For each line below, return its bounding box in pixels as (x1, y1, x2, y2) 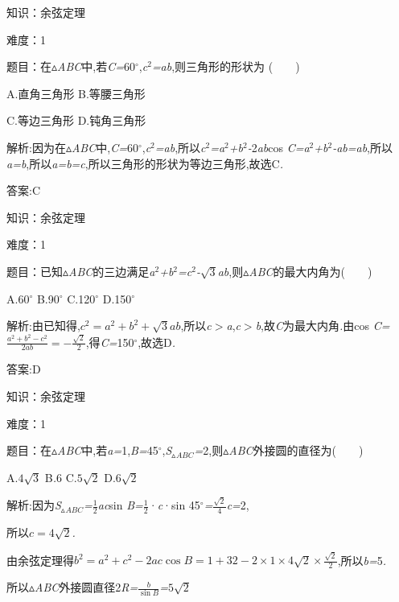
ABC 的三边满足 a (68, 262, 155, 279)
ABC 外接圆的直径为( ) (228, 442, 364, 459)
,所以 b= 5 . (337, 551, 387, 568)
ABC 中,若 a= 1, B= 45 (57, 442, 158, 459)
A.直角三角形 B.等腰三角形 (6, 85, 146, 101)
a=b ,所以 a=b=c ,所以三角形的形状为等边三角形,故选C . (6, 155, 283, 171)
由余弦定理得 (6, 551, 74, 568)
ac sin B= (97, 497, 143, 513)
